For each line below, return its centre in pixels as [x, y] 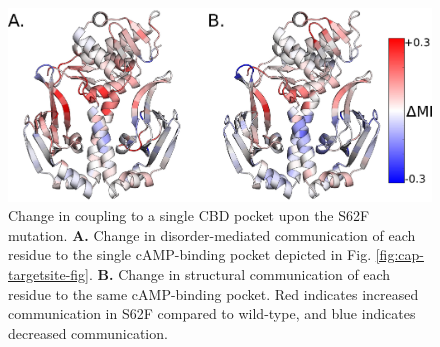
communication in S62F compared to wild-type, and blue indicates [212, 313]
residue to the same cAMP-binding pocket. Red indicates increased [213, 293]
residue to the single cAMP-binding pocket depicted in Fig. [190, 254]
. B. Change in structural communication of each [240, 273]
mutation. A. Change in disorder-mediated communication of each [212, 234]
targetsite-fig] [49, 273]
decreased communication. [88, 332]
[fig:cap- [399, 254]
